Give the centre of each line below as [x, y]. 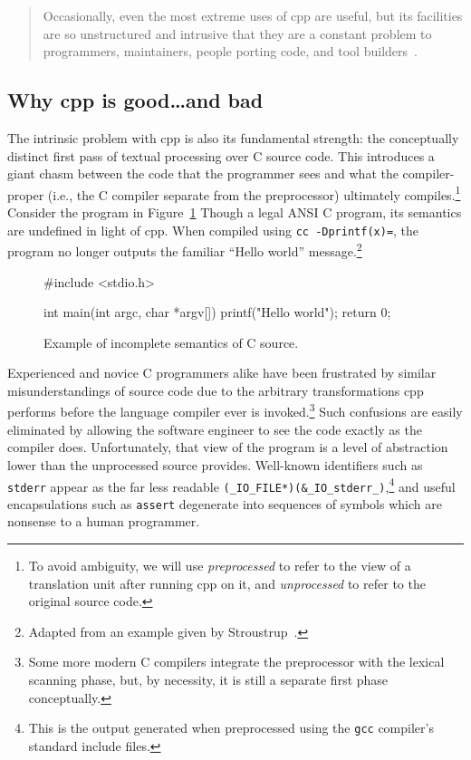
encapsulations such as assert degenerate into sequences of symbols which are [225, 503]
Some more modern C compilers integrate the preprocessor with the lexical [236, 662]
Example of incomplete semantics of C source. [171, 342]
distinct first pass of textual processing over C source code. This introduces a [221, 155]
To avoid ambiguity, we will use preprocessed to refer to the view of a [220, 566]
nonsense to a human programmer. [104, 521]
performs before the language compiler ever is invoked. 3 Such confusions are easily [235, 410]
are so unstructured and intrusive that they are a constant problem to [237, 33]
